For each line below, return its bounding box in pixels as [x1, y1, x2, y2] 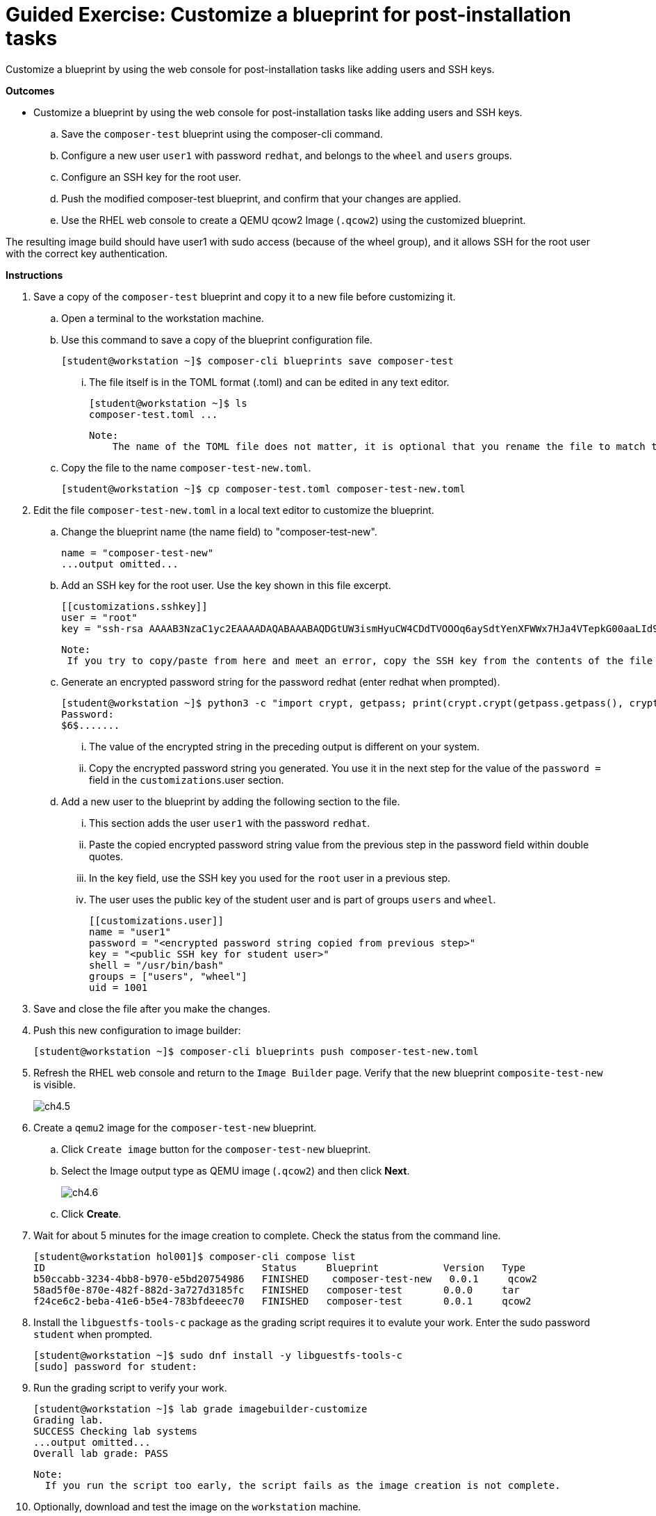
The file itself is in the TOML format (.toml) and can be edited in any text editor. [89, 376, 450, 388]
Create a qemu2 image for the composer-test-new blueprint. [33, 1121, 317, 1134]
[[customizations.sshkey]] [61, 600, 208, 612]
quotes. [89, 850, 124, 862]
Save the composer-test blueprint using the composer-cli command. [61, 127, 383, 140]
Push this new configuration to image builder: [33, 1024, 241, 1036]
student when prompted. [33, 1328, 153, 1340]
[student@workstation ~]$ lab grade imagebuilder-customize [33, 1403, 368, 1414]
